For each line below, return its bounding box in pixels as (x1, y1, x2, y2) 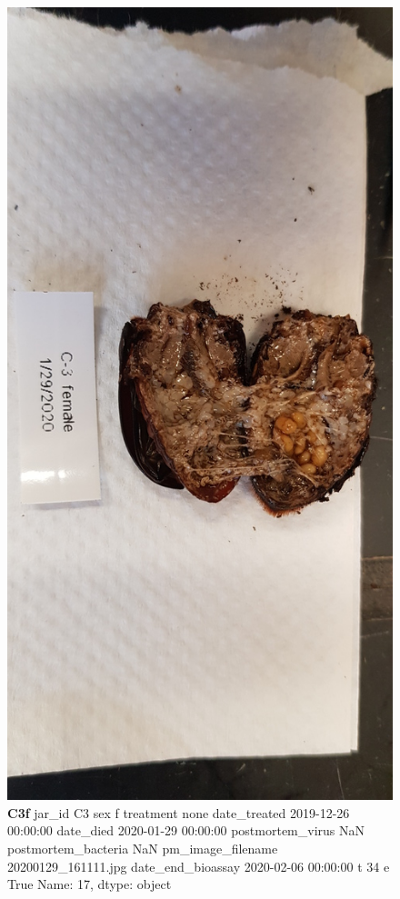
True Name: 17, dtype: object (7, 874, 172, 894)
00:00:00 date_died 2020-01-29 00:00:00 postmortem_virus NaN (7, 821, 365, 840)
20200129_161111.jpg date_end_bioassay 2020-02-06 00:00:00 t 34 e (7, 856, 390, 875)
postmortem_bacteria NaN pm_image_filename (7, 839, 278, 857)
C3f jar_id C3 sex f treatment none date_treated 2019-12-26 (7, 803, 350, 822)
